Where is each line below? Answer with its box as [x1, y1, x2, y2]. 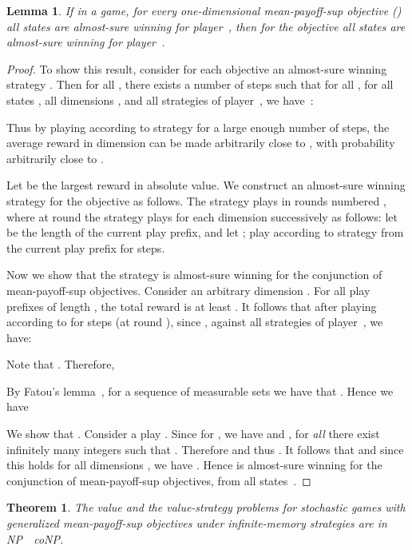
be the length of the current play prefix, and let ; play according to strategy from [6, 224, 404, 241]
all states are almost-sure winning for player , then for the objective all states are [6, 18, 406, 34]
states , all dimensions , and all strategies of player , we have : [6, 91, 314, 108]
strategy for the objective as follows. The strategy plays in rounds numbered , [6, 192, 386, 209]
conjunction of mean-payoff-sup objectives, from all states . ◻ [6, 472, 311, 488]
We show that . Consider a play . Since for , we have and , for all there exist [6, 425, 380, 442]
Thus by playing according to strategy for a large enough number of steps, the [6, 118, 390, 135]
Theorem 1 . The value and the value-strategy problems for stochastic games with [6, 499, 406, 516]
